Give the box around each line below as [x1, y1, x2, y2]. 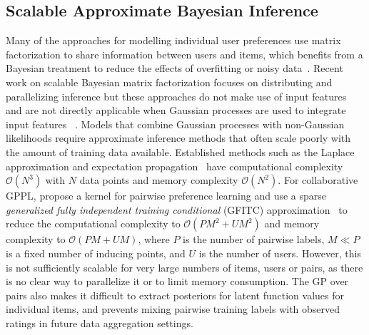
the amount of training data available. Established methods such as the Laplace [6, 144, 355, 159]
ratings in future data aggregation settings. [6, 315, 193, 330]
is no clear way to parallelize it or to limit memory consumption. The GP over [6, 274, 349, 289]
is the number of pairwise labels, [183, 232, 325, 247]
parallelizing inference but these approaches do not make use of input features [6, 88, 347, 103]
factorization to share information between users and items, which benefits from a [6, 46, 363, 61]
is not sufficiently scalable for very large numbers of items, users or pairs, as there [6, 259, 363, 274]
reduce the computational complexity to [6, 216, 181, 231]
